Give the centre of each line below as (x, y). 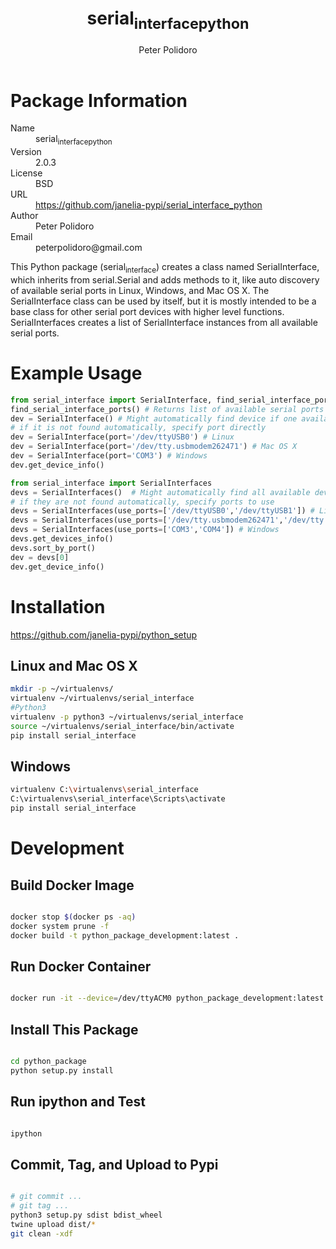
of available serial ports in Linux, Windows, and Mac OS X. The (140, 290)
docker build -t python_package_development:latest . (125, 935)
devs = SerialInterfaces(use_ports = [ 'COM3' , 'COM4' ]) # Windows (145, 530)
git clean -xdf (42, 1233)
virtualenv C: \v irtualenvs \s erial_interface (104, 790)
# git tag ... (40, 1206)
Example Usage (76, 373)
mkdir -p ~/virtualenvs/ (62, 689)
